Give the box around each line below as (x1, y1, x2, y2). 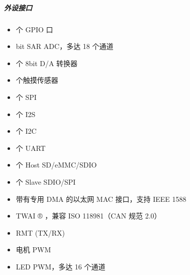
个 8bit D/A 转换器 (16, 58, 78, 68)
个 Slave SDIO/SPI (16, 176, 76, 187)
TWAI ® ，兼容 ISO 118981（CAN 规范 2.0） (16, 210, 161, 221)
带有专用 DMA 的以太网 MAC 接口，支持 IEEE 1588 (16, 193, 186, 204)
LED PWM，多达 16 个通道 (16, 261, 106, 271)
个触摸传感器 (16, 75, 58, 85)
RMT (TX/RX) (16, 227, 65, 238)
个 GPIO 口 (16, 24, 53, 34)
